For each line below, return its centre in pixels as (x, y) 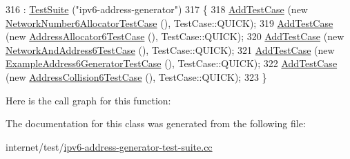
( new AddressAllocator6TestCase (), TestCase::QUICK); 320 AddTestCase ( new (175, 36)
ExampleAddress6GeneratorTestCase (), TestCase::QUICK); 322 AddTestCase (172, 63)
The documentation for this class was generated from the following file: (156, 123)
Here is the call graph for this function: (88, 100)
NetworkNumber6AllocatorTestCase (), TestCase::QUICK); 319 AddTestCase (169, 22)
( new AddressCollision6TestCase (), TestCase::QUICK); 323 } (136, 76)
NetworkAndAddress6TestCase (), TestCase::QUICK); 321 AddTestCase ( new (170, 49)
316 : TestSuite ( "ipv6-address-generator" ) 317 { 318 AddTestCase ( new (157, 9)
